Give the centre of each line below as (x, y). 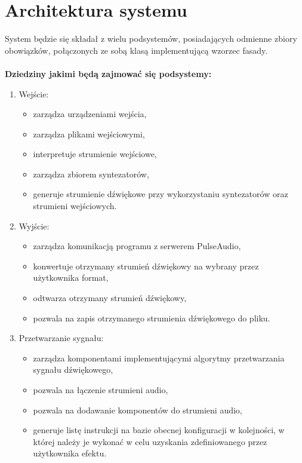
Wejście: (34, 93)
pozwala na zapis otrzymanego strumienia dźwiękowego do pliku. (152, 318)
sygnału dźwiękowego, (73, 370)
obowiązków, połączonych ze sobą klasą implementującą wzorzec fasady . (136, 50)
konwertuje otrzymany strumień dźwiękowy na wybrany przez (146, 266)
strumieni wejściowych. (75, 206)
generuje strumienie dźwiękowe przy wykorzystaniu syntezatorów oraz (161, 194)
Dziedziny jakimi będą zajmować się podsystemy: (108, 73)
